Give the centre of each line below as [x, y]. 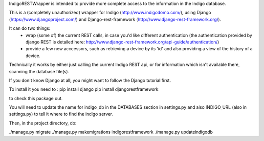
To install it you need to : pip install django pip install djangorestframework [84, 89]
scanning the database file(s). [39, 71]
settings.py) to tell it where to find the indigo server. [61, 114]
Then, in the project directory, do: [43, 123]
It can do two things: [30, 28]
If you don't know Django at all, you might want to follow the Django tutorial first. [90, 80]
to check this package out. [36, 98]
